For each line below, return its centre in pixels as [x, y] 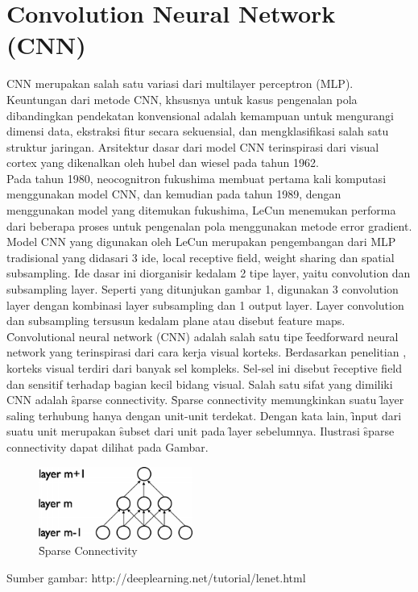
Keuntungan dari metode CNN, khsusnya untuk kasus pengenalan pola [182, 99]
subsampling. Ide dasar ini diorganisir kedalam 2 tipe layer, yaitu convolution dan [209, 273]
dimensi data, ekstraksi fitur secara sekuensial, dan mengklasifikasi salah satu [198, 131]
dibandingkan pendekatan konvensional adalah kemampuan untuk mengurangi [200, 115]
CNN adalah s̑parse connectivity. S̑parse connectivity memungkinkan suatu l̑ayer [205, 400]
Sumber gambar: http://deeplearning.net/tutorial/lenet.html [156, 577]
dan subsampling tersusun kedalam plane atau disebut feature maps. [176, 321]
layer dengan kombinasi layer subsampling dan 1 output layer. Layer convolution [205, 304]
